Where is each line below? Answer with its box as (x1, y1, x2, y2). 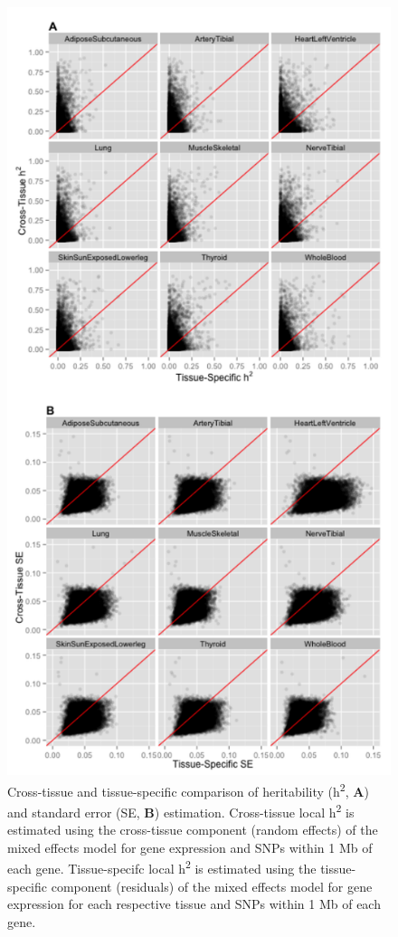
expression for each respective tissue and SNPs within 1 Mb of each (7, 894, 381, 913)
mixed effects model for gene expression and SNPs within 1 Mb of (7, 837, 373, 856)
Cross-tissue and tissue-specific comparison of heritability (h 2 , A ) (7, 779, 369, 800)
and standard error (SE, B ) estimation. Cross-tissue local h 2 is (7, 799, 355, 821)
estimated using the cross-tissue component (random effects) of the (7, 820, 378, 839)
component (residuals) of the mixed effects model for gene (51, 876, 373, 895)
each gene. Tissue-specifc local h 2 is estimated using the (7, 856, 317, 877)
